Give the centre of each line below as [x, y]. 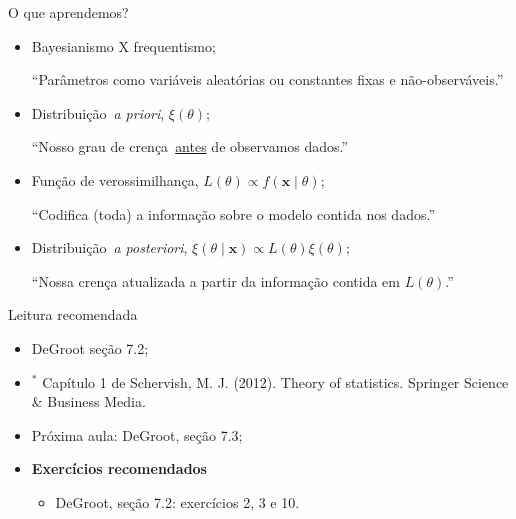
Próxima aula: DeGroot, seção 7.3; [137, 434]
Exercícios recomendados [119, 468]
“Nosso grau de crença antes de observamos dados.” [190, 146]
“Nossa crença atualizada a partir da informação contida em [215, 280]
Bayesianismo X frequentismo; [123, 45]
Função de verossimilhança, [115, 179]
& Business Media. [88, 401]
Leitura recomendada [73, 314]
